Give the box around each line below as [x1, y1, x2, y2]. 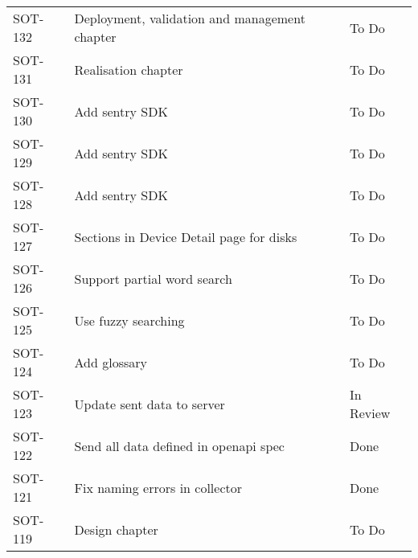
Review [349, 404, 391, 422]
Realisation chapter [74, 59, 183, 79]
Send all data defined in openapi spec [74, 436, 285, 455]
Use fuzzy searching [74, 310, 185, 330]
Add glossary [74, 352, 147, 371]
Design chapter [74, 519, 158, 539]
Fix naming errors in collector [74, 478, 243, 497]
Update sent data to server [74, 394, 225, 413]
